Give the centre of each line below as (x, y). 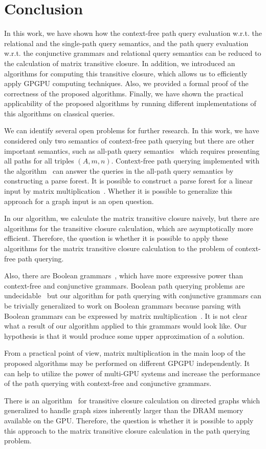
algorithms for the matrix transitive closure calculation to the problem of (119, 248)
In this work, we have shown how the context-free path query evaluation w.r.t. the (133, 33)
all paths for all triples (39, 161)
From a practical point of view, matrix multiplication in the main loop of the (125, 353)
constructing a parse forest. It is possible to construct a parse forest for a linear (128, 181)
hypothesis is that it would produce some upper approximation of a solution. (124, 335)
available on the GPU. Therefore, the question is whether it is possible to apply (129, 420)
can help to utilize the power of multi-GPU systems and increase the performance (132, 373)
